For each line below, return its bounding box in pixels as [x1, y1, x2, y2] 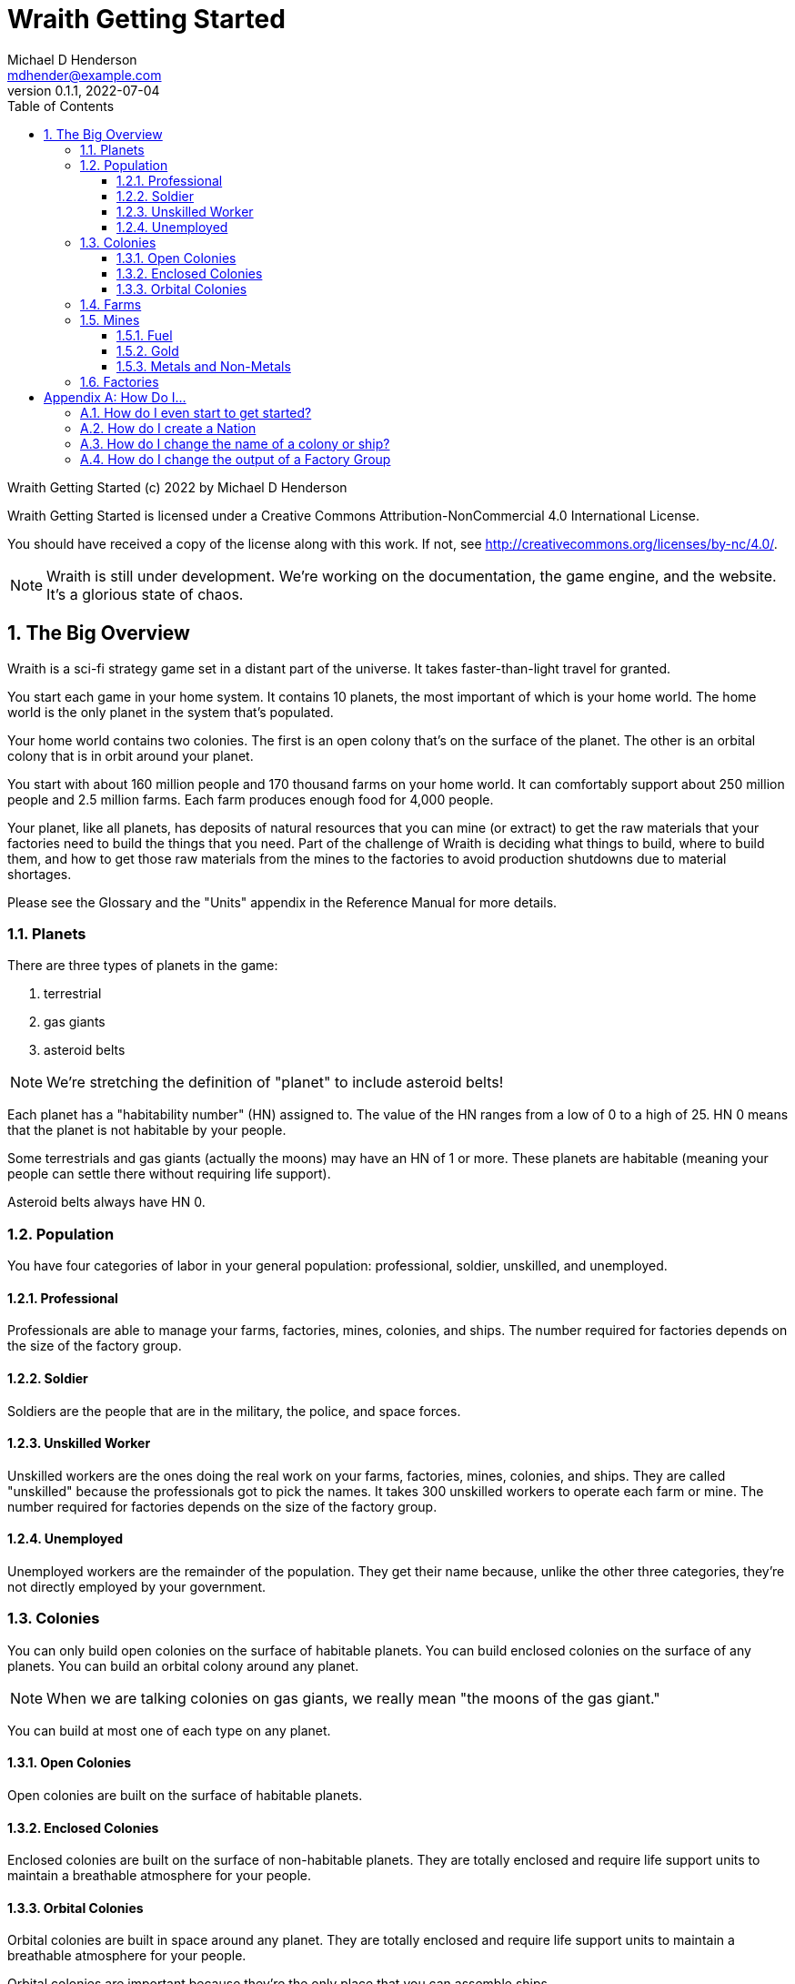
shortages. [7, 865, 72, 882]
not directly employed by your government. [7, 1578, 267, 1594]
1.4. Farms [80, 296, 142, 312]
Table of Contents [7, 97, 115, 114]
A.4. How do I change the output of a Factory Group [80, 450, 391, 467]
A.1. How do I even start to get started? [80, 404, 312, 420]
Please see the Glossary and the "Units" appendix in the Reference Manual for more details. [7, 894, 558, 910]
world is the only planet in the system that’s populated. [7, 704, 334, 720]
